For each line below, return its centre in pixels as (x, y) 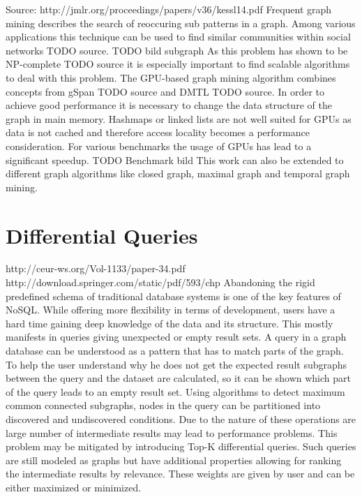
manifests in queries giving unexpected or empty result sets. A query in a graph (176, 337)
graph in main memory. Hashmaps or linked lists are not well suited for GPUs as (179, 118)
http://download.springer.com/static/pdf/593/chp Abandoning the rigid (160, 282)
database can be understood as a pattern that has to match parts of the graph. (175, 350)
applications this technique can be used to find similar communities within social (178, 37)
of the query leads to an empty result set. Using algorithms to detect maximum (175, 391)
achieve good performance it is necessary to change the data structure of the (169, 105)
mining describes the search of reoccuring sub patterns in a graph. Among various (181, 23)
